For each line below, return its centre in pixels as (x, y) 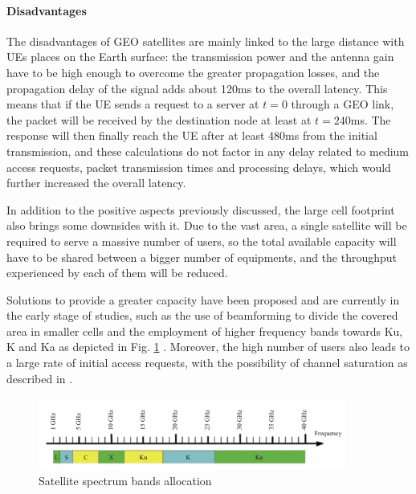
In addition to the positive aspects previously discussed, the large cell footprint (201, 209)
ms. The (371, 119)
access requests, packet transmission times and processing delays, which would (199, 167)
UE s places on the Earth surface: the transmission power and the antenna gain (200, 57)
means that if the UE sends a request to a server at (133, 104)
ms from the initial (331, 135)
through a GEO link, (343, 104)
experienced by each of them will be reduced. (117, 273)
